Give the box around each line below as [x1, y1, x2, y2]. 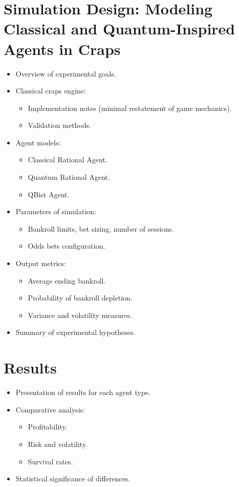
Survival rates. [28, 456, 73, 466]
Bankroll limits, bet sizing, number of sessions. [28, 223, 174, 234]
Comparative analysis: [15, 404, 85, 415]
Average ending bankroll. [28, 275, 106, 286]
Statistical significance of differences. [15, 473, 131, 484]
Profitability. [28, 421, 68, 432]
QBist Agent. [28, 189, 70, 199]
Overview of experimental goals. [15, 68, 116, 79]
